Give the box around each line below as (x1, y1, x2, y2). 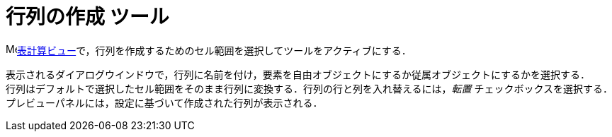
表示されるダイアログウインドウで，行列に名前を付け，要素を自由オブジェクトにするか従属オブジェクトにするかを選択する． (6, 68, 591, 81)
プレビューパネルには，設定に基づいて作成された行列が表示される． (6, 96, 323, 109)
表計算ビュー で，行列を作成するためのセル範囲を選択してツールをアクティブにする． (17, 44, 412, 56)
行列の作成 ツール (6, 5, 169, 29)
